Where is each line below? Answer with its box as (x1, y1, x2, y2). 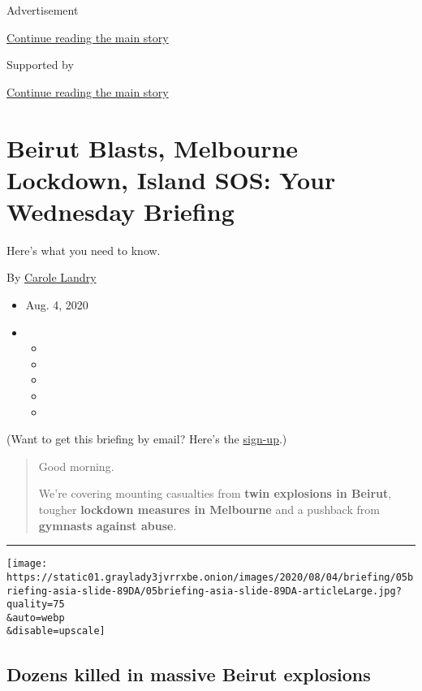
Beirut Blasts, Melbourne (6, 131, 299, 164)
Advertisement (6, 2, 79, 18)
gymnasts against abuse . (38, 516, 177, 533)
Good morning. (38, 457, 114, 474)
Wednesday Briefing (6, 194, 235, 227)
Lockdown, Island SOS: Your (6, 162, 336, 196)
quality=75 (6, 598, 65, 611)
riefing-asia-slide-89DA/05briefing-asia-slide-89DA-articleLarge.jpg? (6, 585, 402, 597)
